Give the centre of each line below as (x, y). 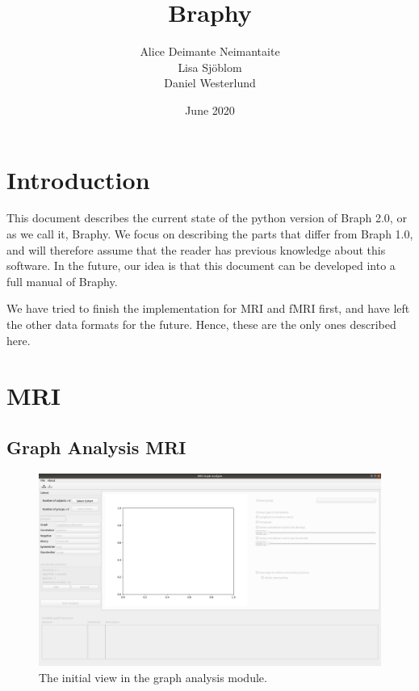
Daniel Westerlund (210, 83)
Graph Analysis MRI (96, 447)
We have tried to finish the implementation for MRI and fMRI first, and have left (208, 308)
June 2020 (210, 110)
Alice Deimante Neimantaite (210, 51)
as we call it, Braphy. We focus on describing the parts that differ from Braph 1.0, (210, 234)
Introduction (78, 179)
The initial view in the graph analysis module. (153, 677)
